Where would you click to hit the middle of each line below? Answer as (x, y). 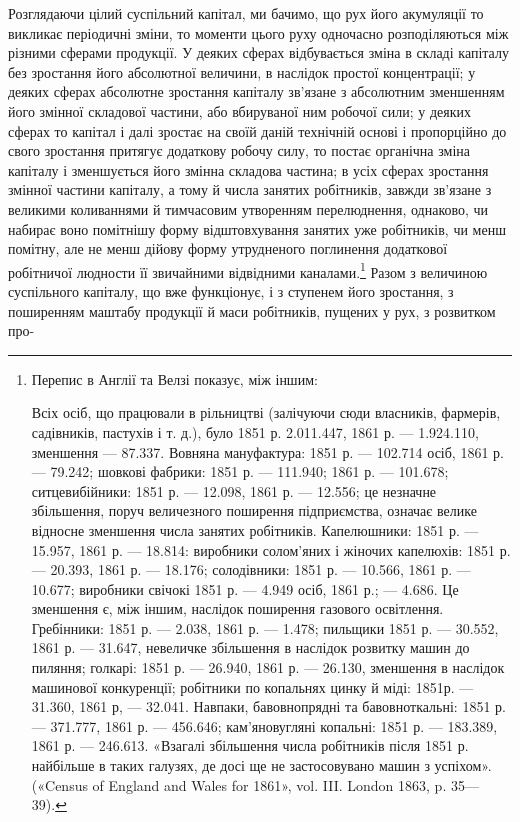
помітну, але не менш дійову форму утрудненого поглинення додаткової (228, 248)
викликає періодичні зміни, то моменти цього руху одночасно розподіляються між (258, 32)
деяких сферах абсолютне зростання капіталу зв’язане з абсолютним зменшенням (256, 91)
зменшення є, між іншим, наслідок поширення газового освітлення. (237, 608)
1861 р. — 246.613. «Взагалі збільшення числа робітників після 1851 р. (250, 745)
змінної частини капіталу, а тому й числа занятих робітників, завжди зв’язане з (250, 189)
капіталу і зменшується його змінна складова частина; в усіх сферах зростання (248, 169)
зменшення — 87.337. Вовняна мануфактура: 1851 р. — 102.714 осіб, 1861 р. (267, 451)
